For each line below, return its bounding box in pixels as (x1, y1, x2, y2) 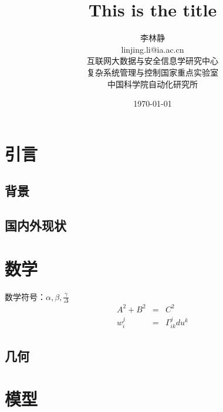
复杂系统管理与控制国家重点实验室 (87, 66, 218, 78)
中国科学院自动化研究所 (107, 77, 198, 90)
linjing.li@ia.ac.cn (121, 43, 184, 55)
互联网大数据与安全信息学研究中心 (87, 55, 218, 67)
